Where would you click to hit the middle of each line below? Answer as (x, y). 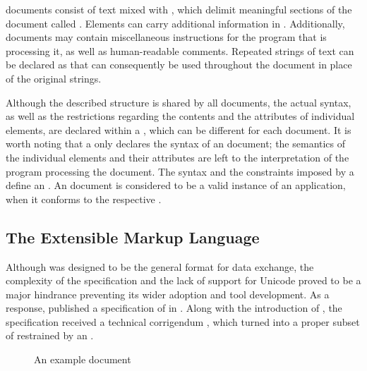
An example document (83, 359)
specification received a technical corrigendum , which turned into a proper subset (183, 321)
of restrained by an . (50, 335)
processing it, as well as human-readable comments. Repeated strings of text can (180, 50)
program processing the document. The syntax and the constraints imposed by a (180, 171)
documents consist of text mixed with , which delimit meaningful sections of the (179, 9)
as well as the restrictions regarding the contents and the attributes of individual (180, 116)
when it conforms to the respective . (84, 199)
